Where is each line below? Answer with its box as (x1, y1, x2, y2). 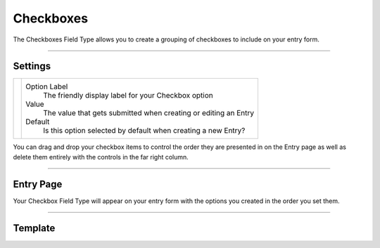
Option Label (25, 81, 68, 91)
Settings (13, 60, 51, 72)
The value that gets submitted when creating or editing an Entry (43, 108, 255, 118)
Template (13, 222, 56, 234)
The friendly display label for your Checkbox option (43, 91, 214, 100)
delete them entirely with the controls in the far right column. (13, 152, 189, 161)
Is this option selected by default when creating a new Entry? (43, 126, 246, 136)
